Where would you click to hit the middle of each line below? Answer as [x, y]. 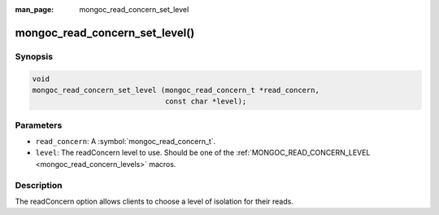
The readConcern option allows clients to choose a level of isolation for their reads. [154, 201]
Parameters [39, 125]
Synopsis [34, 56]
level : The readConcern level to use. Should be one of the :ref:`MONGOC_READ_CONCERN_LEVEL [203, 153]
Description [39, 185]
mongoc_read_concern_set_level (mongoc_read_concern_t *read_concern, [176, 90]
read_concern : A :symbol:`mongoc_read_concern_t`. [126, 142]
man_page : [35, 9]
